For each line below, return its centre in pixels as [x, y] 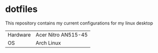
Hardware [19, 34]
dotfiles [21, 9]
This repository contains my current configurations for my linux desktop [79, 23]
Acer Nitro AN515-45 [62, 34]
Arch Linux [48, 42]
